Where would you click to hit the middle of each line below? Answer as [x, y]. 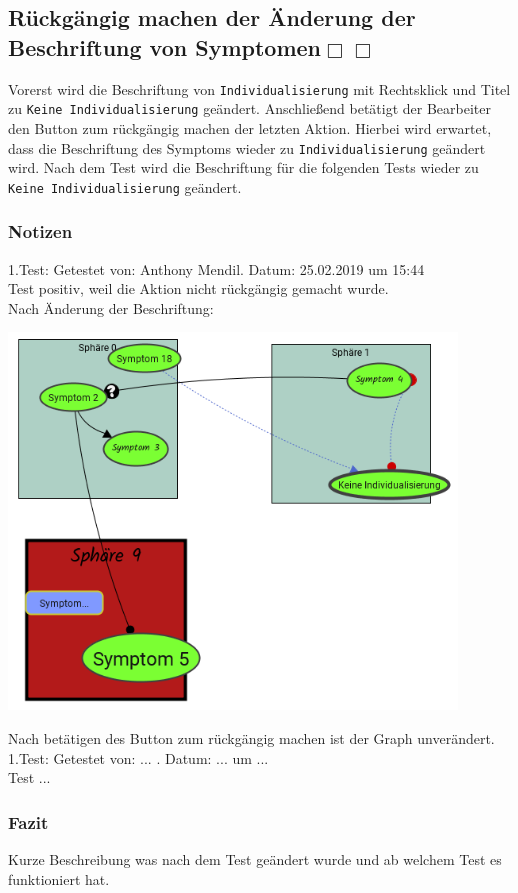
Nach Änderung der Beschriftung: [111, 307]
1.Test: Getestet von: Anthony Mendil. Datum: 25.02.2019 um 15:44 [216, 268]
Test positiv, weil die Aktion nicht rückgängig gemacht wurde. [198, 288]
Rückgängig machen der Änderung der [212, 17]
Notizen [40, 231]
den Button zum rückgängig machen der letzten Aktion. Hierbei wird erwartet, [250, 127]
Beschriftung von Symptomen [165, 46]
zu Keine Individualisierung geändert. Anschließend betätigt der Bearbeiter [249, 108]
